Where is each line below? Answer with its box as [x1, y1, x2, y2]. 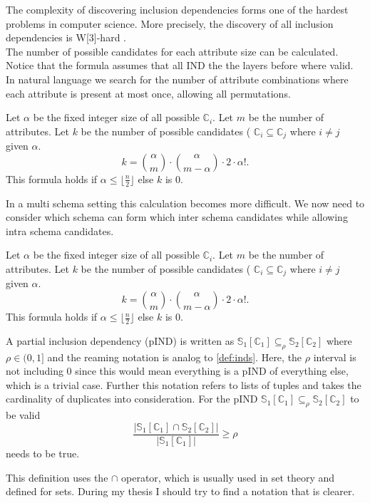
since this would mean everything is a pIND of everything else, [75, 363, 349, 378]
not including [6, 363, 63, 378]
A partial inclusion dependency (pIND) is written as [6, 333, 235, 348]
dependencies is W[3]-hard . [6, 30, 126, 45]
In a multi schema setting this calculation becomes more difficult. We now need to [6, 195, 365, 210]
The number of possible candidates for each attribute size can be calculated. [6, 43, 339, 58]
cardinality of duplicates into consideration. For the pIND [6, 391, 258, 406]
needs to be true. [6, 445, 80, 460]
